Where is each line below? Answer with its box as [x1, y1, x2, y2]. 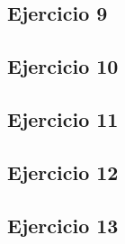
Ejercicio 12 [7, 158, 119, 185]
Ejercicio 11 [7, 104, 119, 132]
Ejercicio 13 [7, 211, 119, 239]
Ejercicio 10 [7, 52, 119, 80]
